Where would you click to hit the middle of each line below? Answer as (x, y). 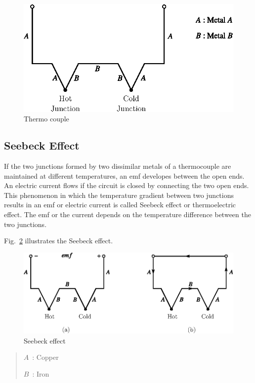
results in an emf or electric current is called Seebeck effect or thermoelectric (120, 205)
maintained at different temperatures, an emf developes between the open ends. (124, 175)
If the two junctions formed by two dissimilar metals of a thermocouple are (118, 166)
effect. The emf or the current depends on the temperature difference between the (127, 214)
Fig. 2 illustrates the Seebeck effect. (59, 241)
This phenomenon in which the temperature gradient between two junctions (119, 195)
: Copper (45, 357)
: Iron (41, 374)
